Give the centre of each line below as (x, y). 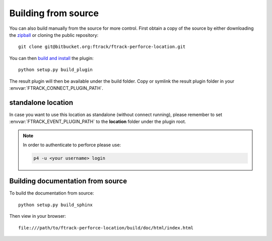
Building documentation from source (68, 181)
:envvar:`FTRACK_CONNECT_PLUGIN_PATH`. (56, 88)
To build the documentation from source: (52, 193)
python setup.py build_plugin (56, 70)
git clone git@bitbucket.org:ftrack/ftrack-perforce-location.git (102, 47)
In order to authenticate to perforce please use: (72, 145)
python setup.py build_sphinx (56, 205)
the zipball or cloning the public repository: (54, 35)
